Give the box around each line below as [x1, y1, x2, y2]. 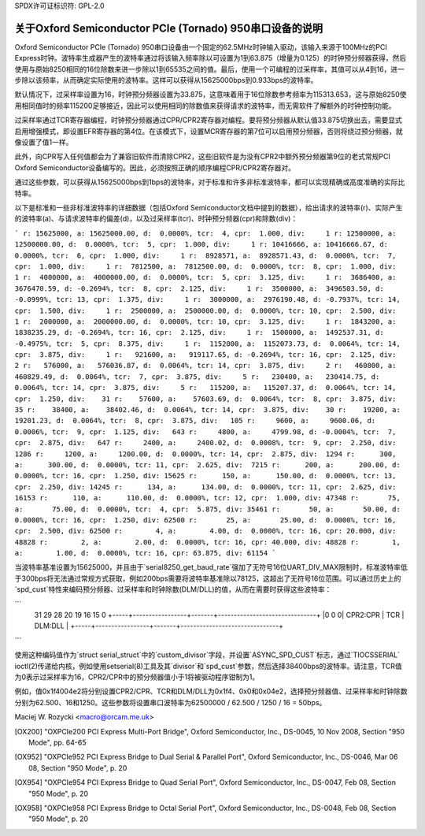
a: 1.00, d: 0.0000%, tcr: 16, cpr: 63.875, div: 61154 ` [14, 548, 277, 558]
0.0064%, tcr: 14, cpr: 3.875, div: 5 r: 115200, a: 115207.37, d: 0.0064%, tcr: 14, [14, 383, 397, 392]
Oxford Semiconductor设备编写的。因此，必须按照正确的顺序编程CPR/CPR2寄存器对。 [14, 162, 295, 173]
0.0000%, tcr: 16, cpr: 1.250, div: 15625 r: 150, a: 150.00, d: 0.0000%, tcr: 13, [14, 471, 397, 481]
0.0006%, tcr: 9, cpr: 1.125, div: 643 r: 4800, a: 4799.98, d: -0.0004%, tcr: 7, [14, 427, 397, 437]
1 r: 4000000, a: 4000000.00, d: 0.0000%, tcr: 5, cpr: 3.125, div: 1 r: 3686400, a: [14, 273, 397, 282]
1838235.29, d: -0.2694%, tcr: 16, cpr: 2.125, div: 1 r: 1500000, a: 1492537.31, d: [14, 328, 385, 337]
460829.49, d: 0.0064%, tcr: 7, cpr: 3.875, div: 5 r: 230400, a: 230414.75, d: [14, 372, 380, 381]
